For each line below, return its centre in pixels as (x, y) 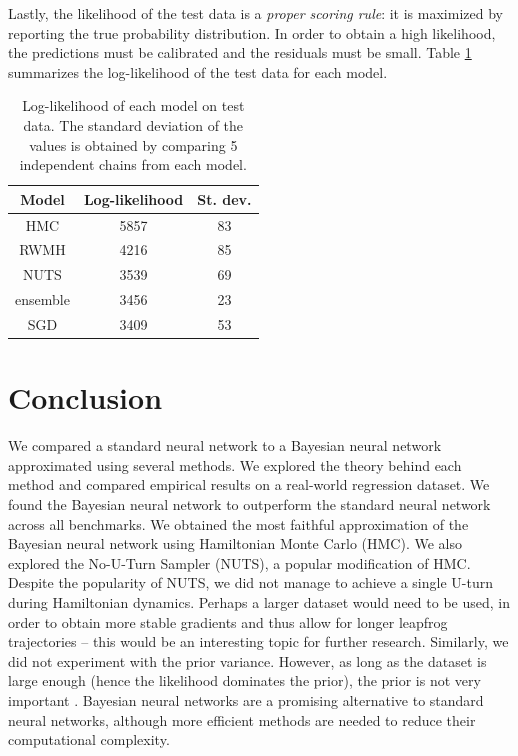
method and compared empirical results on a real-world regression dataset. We (249, 484)
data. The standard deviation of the (133, 124)
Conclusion (85, 397)
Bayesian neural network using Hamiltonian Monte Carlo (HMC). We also (235, 543)
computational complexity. (89, 739)
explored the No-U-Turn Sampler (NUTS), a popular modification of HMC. (239, 562)
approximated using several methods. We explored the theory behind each (235, 464)
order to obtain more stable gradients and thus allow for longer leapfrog (228, 621)
